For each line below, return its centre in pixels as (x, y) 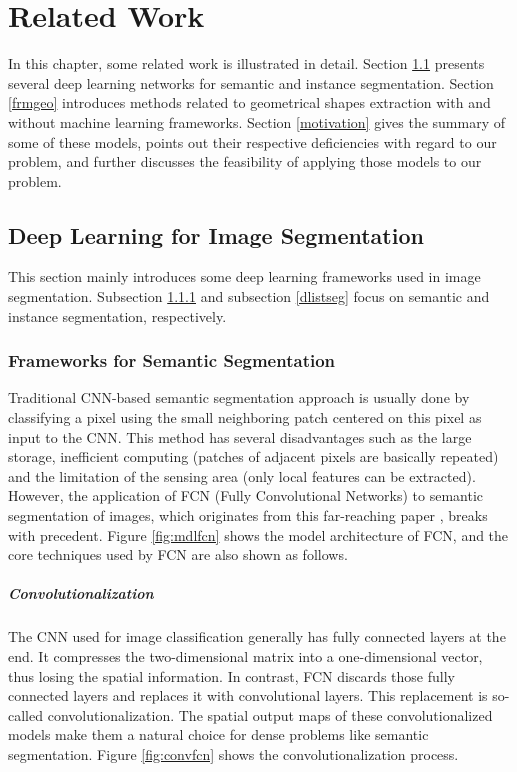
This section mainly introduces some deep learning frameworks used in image (244, 276)
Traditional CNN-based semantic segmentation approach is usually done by (239, 397)
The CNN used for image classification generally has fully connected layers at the (257, 636)
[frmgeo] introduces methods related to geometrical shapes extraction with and (249, 102)
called (25, 714)
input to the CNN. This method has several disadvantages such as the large (240, 436)
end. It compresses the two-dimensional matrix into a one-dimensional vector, (245, 655)
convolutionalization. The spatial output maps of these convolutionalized (270, 714)
